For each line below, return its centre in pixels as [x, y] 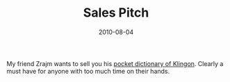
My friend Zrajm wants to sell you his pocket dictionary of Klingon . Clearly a [115, 63]
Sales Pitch [116, 13]
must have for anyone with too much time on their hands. [88, 71]
